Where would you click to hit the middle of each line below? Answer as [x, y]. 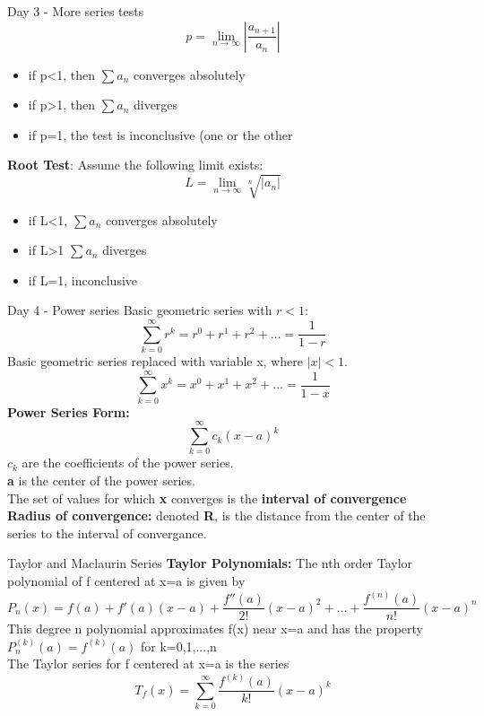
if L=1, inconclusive [83, 279]
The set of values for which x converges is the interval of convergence [207, 498]
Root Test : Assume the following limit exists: [135, 165]
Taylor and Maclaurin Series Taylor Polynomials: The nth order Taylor [210, 563]
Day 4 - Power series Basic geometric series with [140, 310]
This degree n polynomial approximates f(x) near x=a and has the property [216, 629]
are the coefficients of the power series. [128, 463]
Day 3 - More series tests [76, 11]
